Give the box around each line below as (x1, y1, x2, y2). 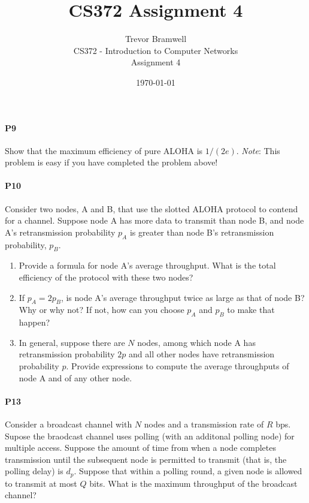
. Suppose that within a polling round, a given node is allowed (74, 465, 302, 477)
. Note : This (236, 144, 280, 156)
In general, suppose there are (19, 336, 125, 348)
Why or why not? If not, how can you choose (19, 303, 184, 316)
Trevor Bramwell (125, 32, 187, 45)
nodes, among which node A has (137, 336, 256, 348)
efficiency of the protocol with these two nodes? (19, 271, 193, 284)
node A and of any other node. (19, 371, 132, 384)
